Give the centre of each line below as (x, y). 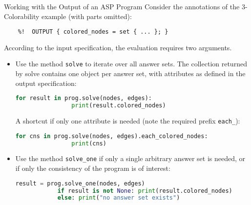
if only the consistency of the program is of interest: (93, 168)
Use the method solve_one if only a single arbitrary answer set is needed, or (130, 158)
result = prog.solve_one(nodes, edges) (80, 183)
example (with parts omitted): (87, 16)
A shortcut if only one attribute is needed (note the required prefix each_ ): (128, 121)
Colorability (22, 16)
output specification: (46, 83)
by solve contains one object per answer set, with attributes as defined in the (130, 73)
